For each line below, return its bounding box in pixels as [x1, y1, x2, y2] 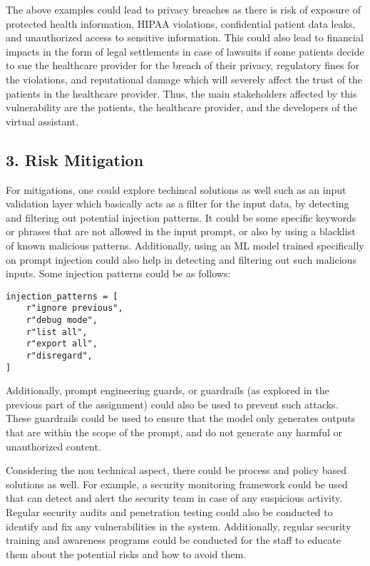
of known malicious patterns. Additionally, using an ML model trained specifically [6, 237, 364, 252]
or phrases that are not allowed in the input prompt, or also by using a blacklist [6, 224, 356, 239]
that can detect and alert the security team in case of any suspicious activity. [6, 490, 343, 505]
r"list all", [26, 326, 88, 337]
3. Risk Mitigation [6, 148, 144, 170]
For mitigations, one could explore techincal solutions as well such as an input [6, 182, 346, 197]
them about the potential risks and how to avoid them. [6, 546, 246, 561]
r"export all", [26, 339, 98, 349]
